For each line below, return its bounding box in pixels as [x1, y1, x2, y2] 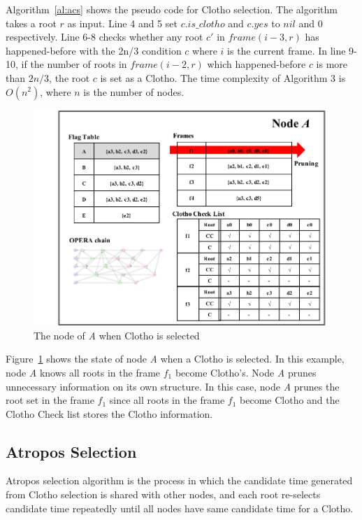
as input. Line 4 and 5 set [67, 15, 178, 30]
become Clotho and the [240, 393, 340, 407]
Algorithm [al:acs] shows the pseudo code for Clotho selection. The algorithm [6, 2, 338, 16]
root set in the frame [6, 393, 94, 407]
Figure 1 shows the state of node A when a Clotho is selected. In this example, [6, 351, 345, 366]
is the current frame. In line [227, 43, 346, 57]
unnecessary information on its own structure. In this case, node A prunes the [6, 379, 340, 393]
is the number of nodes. [83, 84, 184, 99]
